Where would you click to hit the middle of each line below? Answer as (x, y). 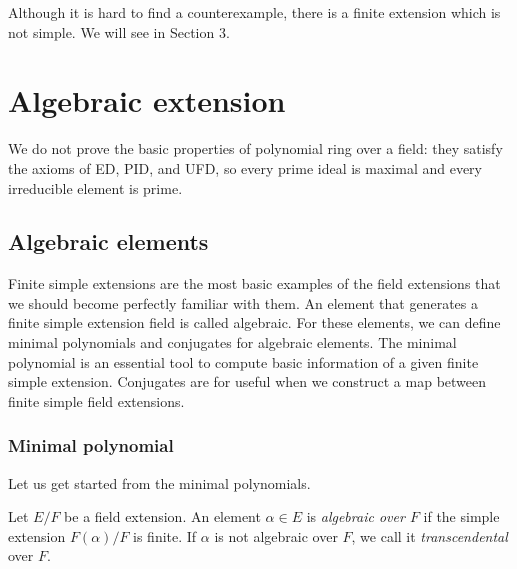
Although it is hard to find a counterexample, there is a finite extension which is (254, 12)
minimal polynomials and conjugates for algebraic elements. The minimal (232, 342)
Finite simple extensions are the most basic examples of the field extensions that (254, 283)
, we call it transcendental (429, 535)
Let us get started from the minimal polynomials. (159, 482)
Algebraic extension (147, 100)
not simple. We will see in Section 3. (119, 31)
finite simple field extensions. (96, 400)
